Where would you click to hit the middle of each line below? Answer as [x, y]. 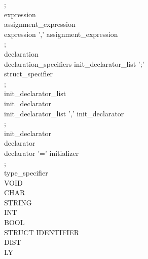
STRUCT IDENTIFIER [42, 232]
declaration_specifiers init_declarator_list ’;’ [74, 63]
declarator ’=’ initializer [42, 153]
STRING [18, 202]
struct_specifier [28, 74]
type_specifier [26, 173]
